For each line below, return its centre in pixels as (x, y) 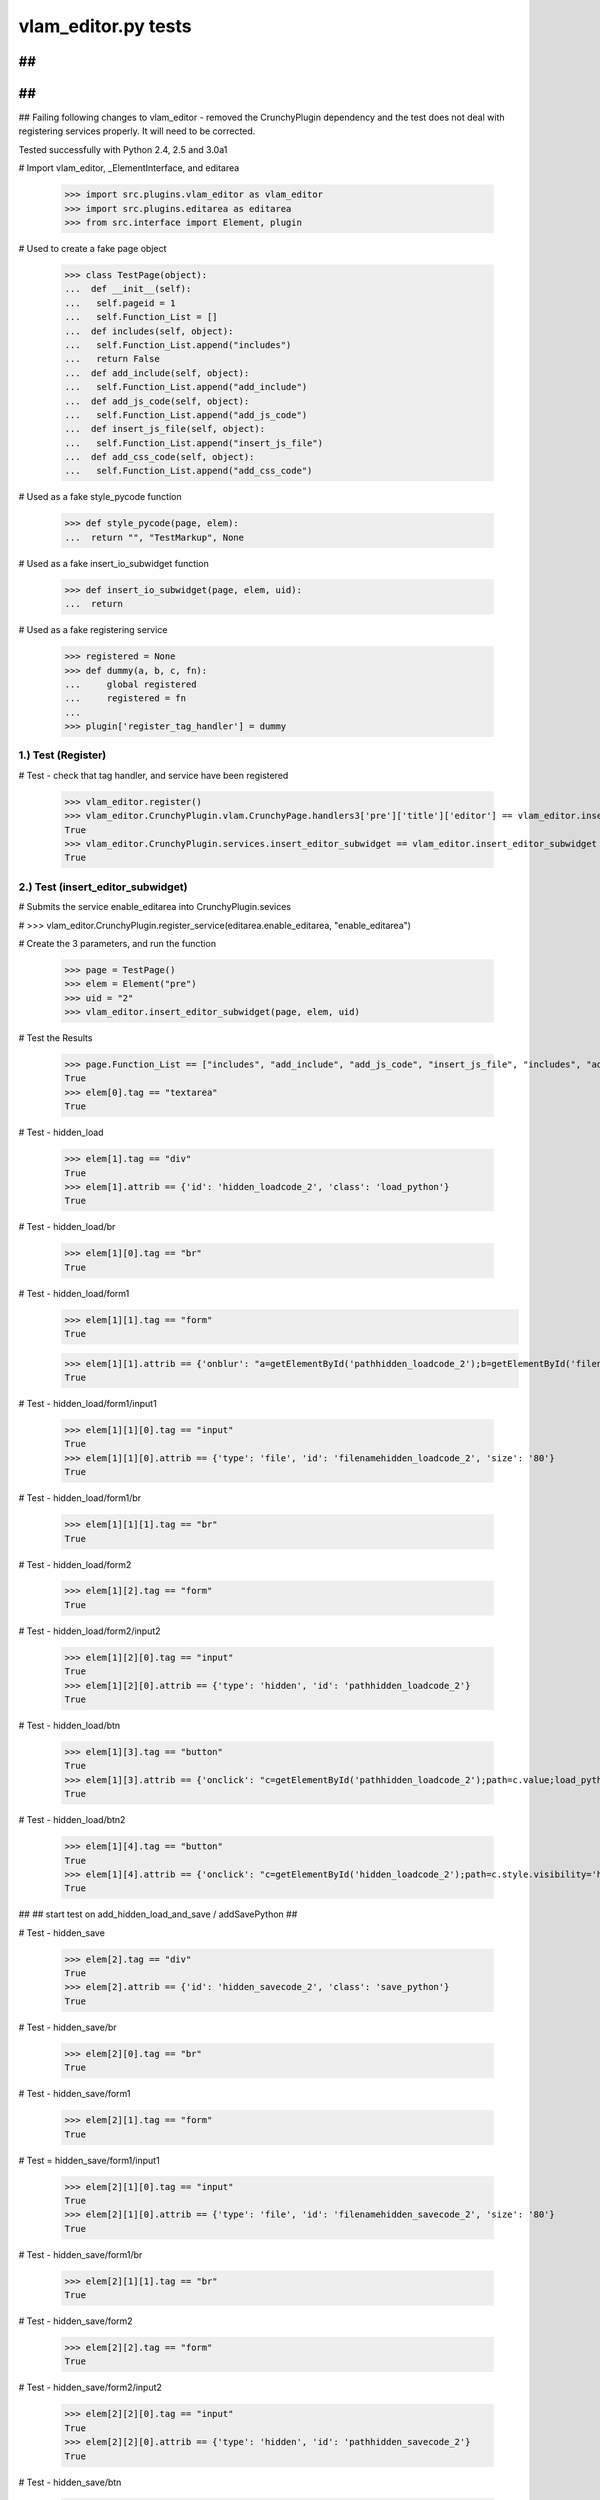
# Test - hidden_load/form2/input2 (89, 1631)
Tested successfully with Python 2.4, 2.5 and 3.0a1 (123, 149)
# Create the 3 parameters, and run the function (117, 943)
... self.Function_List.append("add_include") (186, 387)
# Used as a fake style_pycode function (100, 497)
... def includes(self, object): (149, 331)
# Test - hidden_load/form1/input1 (87, 1403)
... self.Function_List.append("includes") (178, 344)
